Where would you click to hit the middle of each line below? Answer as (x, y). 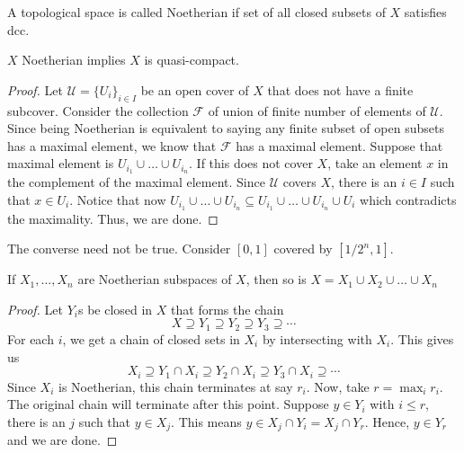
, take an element (375, 163)
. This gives (422, 338)
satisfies (425, 12)
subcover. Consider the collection (98, 110)
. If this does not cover (251, 163)
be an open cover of (195, 89)
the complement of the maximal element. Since (136, 182)
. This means (206, 421)
